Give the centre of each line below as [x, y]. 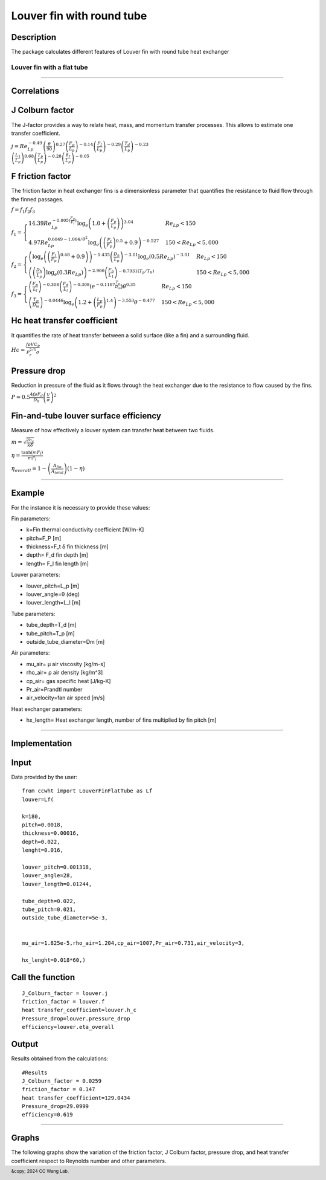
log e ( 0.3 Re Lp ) [65, 273]
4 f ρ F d [37, 395]
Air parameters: [30, 653]
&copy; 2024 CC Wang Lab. [40, 1171]
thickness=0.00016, [51, 833]
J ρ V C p [33, 345]
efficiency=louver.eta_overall [68, 1027]
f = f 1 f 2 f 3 [23, 210]
